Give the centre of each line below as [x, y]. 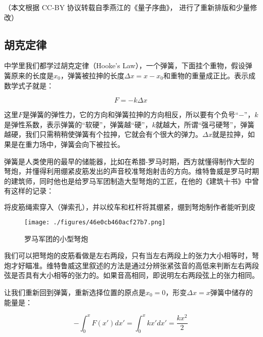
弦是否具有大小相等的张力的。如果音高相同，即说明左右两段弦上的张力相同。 [131, 275]
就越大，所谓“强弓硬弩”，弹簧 [205, 124]
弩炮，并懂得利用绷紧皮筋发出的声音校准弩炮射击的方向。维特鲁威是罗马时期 [131, 171]
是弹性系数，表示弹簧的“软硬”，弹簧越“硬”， [78, 124]
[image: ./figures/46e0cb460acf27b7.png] [95, 222]
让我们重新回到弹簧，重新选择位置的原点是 [75, 292]
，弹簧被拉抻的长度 [92, 75]
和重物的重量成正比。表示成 [209, 75]
